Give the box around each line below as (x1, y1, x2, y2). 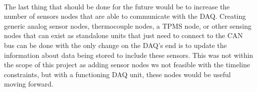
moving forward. (4, 79, 53, 89)
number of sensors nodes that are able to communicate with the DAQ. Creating (4, 11, 246, 21)
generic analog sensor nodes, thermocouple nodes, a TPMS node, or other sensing (4, 20, 252, 31)
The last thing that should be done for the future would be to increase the (4, 1, 230, 11)
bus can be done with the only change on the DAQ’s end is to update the (4, 40, 227, 50)
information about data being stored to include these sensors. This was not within (4, 49, 254, 60)
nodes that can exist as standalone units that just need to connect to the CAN (4, 30, 243, 41)
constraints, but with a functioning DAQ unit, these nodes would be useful (4, 69, 231, 79)
